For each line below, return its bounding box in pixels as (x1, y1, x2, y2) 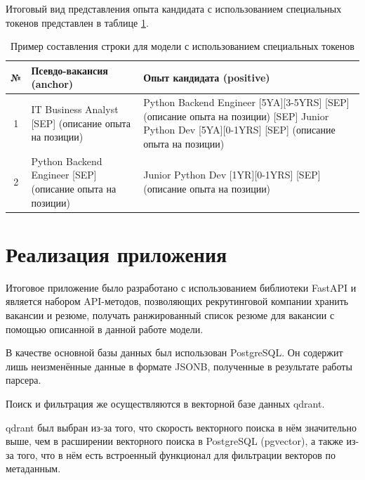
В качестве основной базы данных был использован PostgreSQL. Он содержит (6, 345, 343, 360)
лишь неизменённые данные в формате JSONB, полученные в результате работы (6, 358, 352, 373)
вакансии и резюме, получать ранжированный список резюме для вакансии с (6, 308, 335, 323)
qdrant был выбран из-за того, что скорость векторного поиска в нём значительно (6, 420, 357, 434)
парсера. (6, 372, 41, 387)
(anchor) (31, 77, 74, 91)
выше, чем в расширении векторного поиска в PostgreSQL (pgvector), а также (6, 434, 343, 448)
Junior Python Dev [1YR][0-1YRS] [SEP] (143, 167, 321, 182)
